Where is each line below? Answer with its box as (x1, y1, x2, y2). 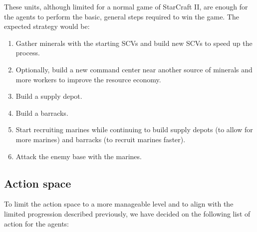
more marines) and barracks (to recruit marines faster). (15, 134, 186, 144)
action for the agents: (4, 218, 69, 229)
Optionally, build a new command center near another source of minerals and (15, 64, 253, 74)
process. (15, 47, 40, 58)
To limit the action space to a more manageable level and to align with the (4, 199, 234, 209)
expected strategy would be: (4, 21, 90, 31)
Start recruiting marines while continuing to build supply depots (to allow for (15, 124, 253, 135)
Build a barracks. (15, 107, 68, 118)
